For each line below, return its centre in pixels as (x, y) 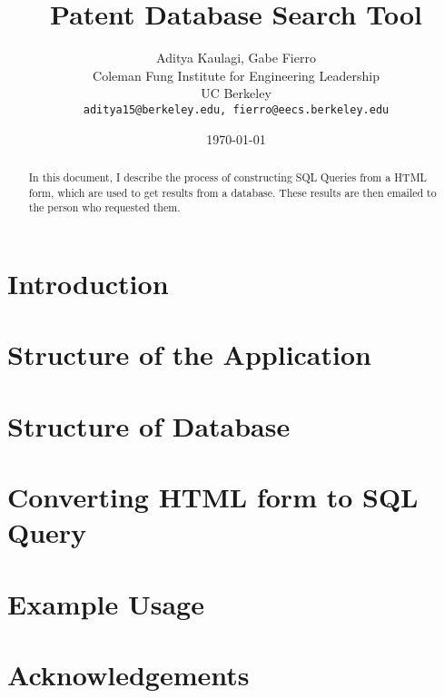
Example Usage (106, 603)
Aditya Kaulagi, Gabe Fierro (236, 58)
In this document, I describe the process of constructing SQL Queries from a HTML (227, 177)
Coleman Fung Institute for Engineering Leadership (236, 75)
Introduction (88, 283)
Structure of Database (149, 425)
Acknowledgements (128, 674)
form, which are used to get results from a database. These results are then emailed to (232, 192)
